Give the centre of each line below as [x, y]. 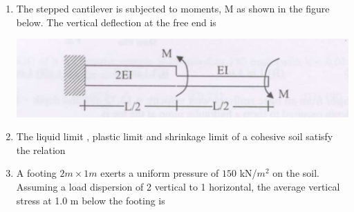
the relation [41, 150]
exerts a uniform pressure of [160, 173]
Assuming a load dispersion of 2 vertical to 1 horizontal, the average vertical [178, 187]
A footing [36, 173]
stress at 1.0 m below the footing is [91, 200]
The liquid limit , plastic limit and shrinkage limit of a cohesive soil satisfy [175, 136]
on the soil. [296, 173]
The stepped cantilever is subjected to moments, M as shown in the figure [173, 8]
